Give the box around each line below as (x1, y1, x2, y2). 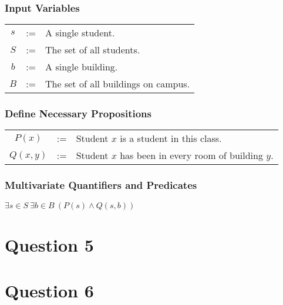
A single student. (45, 26, 115, 40)
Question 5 (5, 232, 94, 256)
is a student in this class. (120, 131, 222, 145)
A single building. (45, 60, 118, 74)
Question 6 (5, 279, 94, 303)
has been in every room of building (120, 148, 263, 162)
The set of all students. (45, 43, 140, 57)
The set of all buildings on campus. (45, 77, 190, 91)
